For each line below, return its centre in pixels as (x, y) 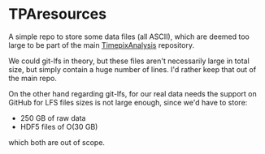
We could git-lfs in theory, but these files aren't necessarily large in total (129, 61)
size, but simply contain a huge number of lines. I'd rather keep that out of (132, 69)
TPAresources (58, 14)
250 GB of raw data (53, 118)
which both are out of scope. (57, 142)
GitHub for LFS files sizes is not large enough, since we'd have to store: (128, 102)
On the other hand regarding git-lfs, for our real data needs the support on (133, 93)
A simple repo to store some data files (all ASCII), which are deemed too (129, 36)
